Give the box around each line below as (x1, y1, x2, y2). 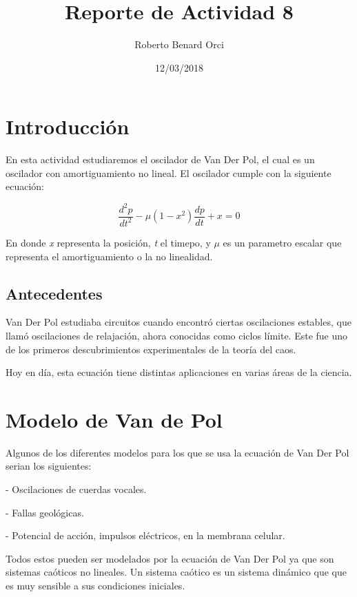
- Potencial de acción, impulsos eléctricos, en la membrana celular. (6, 528, 285, 543)
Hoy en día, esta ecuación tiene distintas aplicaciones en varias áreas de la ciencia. (6, 365, 352, 379)
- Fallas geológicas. (6, 505, 84, 519)
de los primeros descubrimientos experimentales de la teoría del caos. (6, 342, 296, 356)
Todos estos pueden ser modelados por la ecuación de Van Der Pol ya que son (6, 551, 334, 565)
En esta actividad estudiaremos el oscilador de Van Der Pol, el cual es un (6, 152, 315, 167)
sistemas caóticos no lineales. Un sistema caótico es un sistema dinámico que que (6, 565, 347, 579)
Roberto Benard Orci (134, 37, 224, 52)
